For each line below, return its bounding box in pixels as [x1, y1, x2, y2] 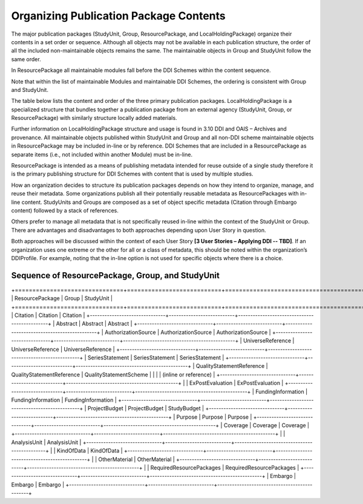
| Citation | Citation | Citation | [11, 312, 85, 319]
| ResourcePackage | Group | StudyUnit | [11, 295, 113, 302]
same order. [11, 55, 42, 63]
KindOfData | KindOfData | [56, 447, 123, 454]
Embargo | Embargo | [11, 481, 65, 488]
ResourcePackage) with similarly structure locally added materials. [11, 114, 178, 122]
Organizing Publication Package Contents [11, 9, 226, 22]
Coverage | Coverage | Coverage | [223, 422, 310, 429]
